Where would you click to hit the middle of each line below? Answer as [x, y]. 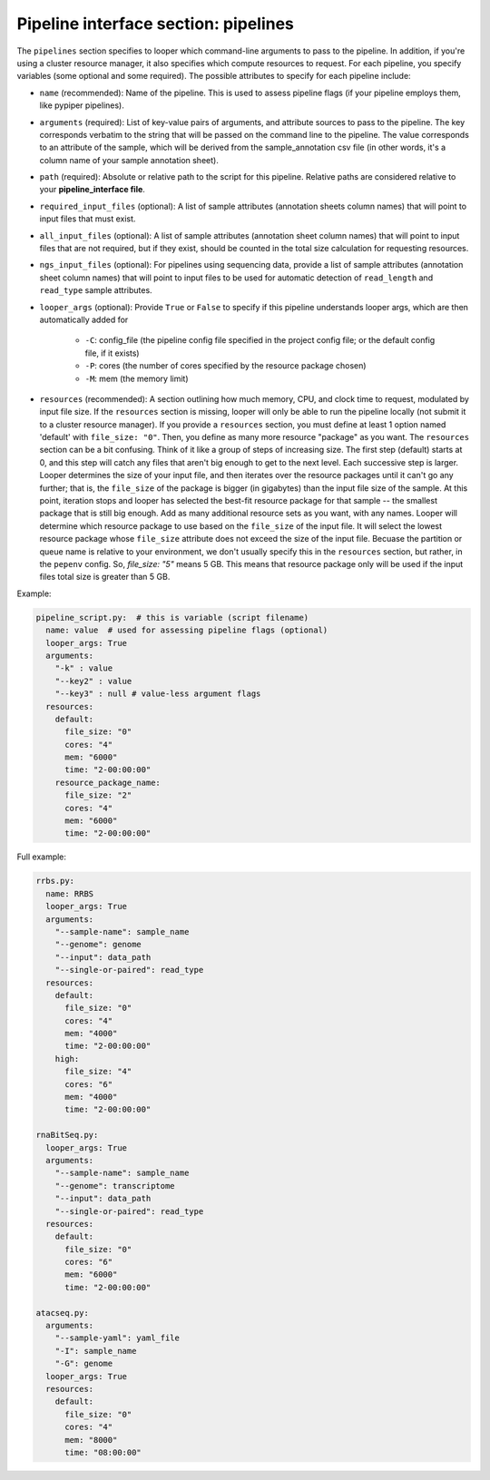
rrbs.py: [55, 881]
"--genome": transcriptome [115, 1186]
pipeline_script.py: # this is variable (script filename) [172, 617]
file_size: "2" [98, 795]
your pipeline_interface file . [92, 190]
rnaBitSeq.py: [67, 1135]
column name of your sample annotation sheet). [129, 160]
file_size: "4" [98, 1072]
